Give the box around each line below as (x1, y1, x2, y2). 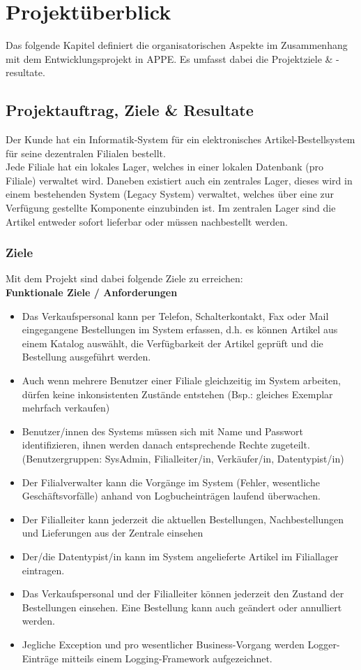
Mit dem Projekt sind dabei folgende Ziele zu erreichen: (6, 271, 243, 286)
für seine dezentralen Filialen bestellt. (6, 145, 166, 160)
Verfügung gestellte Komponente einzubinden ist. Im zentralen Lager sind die (6, 201, 336, 215)
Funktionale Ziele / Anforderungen (6, 285, 178, 300)
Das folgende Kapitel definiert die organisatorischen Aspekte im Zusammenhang (6, 38, 348, 52)
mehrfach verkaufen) (22, 400, 110, 415)
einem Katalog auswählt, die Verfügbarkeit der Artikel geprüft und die (22, 335, 323, 350)
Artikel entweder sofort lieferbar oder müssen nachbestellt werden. (6, 214, 289, 228)
